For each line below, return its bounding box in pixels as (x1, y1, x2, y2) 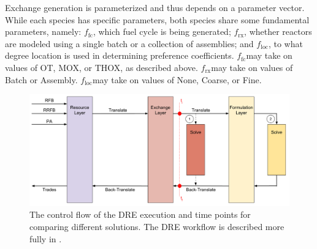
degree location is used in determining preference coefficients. (5, 49, 234, 62)
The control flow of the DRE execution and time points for (29, 208, 251, 221)
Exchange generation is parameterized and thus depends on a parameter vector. (5, 1, 305, 13)
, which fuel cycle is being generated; (93, 25, 231, 38)
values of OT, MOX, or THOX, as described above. (5, 61, 198, 73)
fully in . (29, 232, 62, 245)
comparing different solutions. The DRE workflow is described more (29, 220, 285, 232)
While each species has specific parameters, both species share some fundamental (5, 13, 310, 26)
